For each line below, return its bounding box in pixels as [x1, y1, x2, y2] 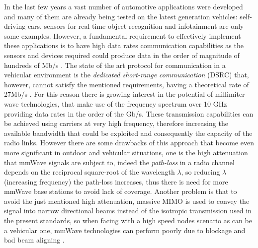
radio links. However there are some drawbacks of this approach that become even [4, 137, 254, 148]
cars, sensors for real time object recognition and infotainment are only [27, 21, 244, 31]
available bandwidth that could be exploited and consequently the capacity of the [4, 127, 253, 138]
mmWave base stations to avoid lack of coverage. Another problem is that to [4, 186, 237, 196]
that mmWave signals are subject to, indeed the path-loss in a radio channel [4, 157, 235, 167]
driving [4, 21, 26, 31]
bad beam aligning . [4, 235, 65, 245]
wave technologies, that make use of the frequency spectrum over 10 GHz [4, 98, 227, 109]
